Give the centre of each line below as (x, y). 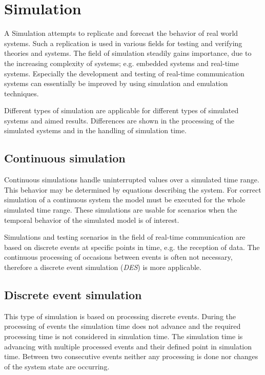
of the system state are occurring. (57, 366)
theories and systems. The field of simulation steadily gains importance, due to (128, 53)
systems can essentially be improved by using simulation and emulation (116, 83)
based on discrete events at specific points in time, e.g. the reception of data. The (132, 247)
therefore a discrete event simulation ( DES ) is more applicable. (103, 267)
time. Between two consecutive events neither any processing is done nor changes (131, 356)
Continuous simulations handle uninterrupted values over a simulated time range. (132, 180)
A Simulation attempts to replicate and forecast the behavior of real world (121, 33)
